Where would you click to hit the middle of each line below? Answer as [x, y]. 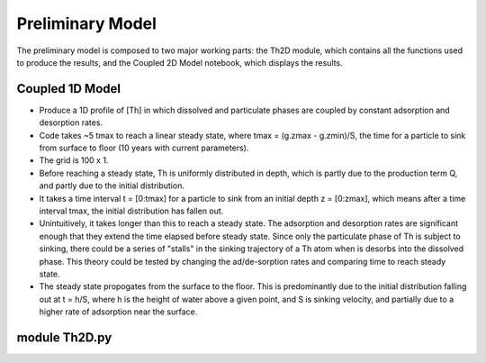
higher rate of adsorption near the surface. [118, 312]
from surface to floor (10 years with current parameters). [144, 148]
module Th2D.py [64, 337]
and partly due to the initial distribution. [112, 186]
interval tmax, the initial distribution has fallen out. [131, 211]
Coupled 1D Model [69, 89]
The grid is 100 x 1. [74, 160]
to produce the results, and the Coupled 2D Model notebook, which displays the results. [180, 62]
